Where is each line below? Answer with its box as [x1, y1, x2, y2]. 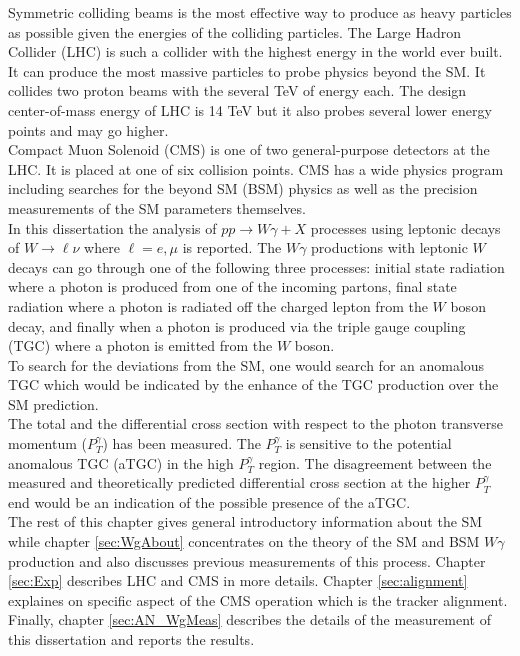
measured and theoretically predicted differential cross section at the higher [8, 472, 471, 493]
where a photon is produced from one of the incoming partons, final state [8, 276, 457, 297]
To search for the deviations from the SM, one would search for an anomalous [8, 354, 485, 375]
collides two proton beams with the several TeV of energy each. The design [8, 80, 467, 101]
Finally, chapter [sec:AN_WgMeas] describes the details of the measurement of [8, 609, 491, 630]
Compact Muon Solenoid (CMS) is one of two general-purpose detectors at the [8, 139, 490, 160]
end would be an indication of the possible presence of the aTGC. [8, 491, 411, 512]
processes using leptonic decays [310, 217, 501, 238]
